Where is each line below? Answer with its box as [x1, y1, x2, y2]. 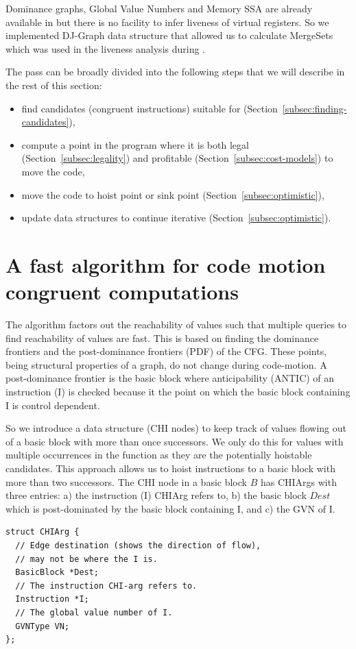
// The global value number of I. [15, 607, 173, 617]
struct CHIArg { [5, 527, 80, 537]
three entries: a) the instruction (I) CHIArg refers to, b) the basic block [5, 488, 307, 502]
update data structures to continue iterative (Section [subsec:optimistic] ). [21, 210, 331, 225]
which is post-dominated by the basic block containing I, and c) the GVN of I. [5, 501, 335, 515]
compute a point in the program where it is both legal [21, 137, 249, 151]
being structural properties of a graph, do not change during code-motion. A [5, 357, 327, 371]
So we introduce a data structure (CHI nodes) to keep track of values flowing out [5, 421, 346, 435]
